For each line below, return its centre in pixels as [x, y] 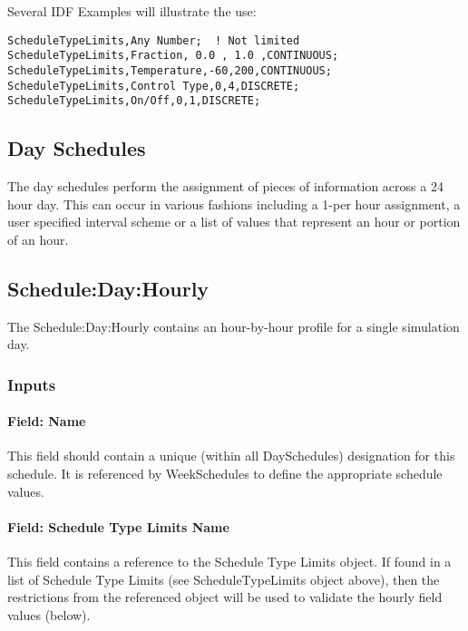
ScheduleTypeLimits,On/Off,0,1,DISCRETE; [134, 101]
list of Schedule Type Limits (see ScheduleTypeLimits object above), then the [224, 579]
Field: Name [47, 421]
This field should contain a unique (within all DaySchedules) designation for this [231, 456]
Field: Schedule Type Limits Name [118, 526]
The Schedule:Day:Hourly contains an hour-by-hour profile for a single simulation [234, 326]
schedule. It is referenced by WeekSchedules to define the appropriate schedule [225, 474]
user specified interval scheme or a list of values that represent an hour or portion [234, 222]
